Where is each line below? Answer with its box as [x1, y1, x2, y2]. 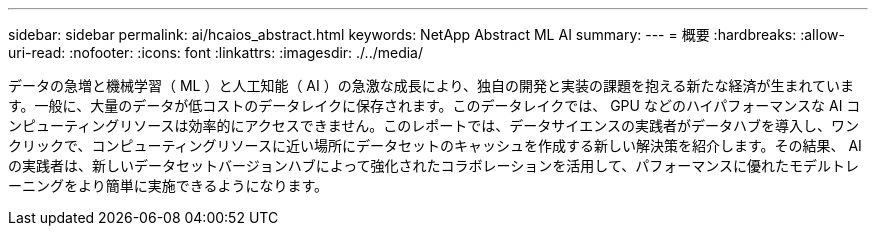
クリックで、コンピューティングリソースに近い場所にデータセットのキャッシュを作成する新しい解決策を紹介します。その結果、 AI [8, 137, 862, 154]
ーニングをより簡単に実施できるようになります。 [8, 177, 329, 194]
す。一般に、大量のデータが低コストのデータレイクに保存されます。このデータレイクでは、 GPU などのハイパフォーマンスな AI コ [8, 97, 861, 114]
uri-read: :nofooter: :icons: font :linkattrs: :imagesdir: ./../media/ [8, 44, 424, 61]
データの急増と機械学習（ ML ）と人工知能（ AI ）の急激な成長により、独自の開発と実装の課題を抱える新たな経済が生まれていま [8, 77, 855, 94]
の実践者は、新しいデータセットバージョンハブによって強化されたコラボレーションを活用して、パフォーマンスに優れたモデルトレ [8, 157, 859, 174]
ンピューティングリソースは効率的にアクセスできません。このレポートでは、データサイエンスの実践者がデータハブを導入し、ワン [8, 117, 859, 134]
